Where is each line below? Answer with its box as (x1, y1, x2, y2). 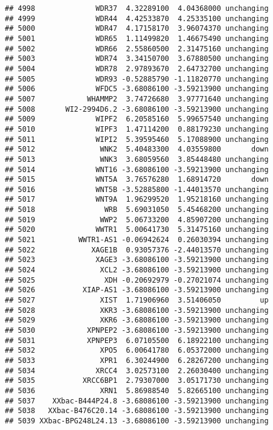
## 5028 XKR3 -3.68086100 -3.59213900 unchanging (5, 306, 269, 315)
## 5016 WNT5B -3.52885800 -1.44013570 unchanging (5, 185, 269, 194)
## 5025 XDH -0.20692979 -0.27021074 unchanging (5, 275, 269, 284)
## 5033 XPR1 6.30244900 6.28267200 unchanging (5, 356, 269, 365)
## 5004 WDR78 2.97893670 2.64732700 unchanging (5, 64, 269, 73)
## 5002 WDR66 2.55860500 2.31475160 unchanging (5, 44, 269, 53)
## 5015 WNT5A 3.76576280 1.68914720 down (5, 175, 269, 184)
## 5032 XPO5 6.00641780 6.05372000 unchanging (5, 346, 269, 355)
